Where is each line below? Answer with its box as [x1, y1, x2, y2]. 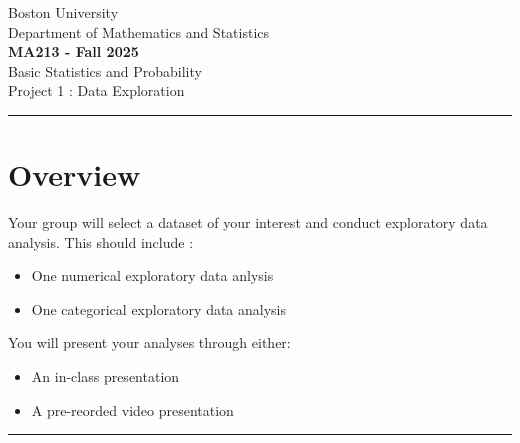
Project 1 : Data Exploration [8, 80, 185, 101]
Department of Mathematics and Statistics [8, 21, 270, 42]
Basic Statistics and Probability [8, 60, 202, 81]
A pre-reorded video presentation [31, 399, 234, 420]
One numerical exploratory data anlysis [31, 265, 274, 286]
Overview [8, 154, 141, 195]
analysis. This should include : [8, 231, 194, 252]
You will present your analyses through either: [8, 332, 291, 353]
